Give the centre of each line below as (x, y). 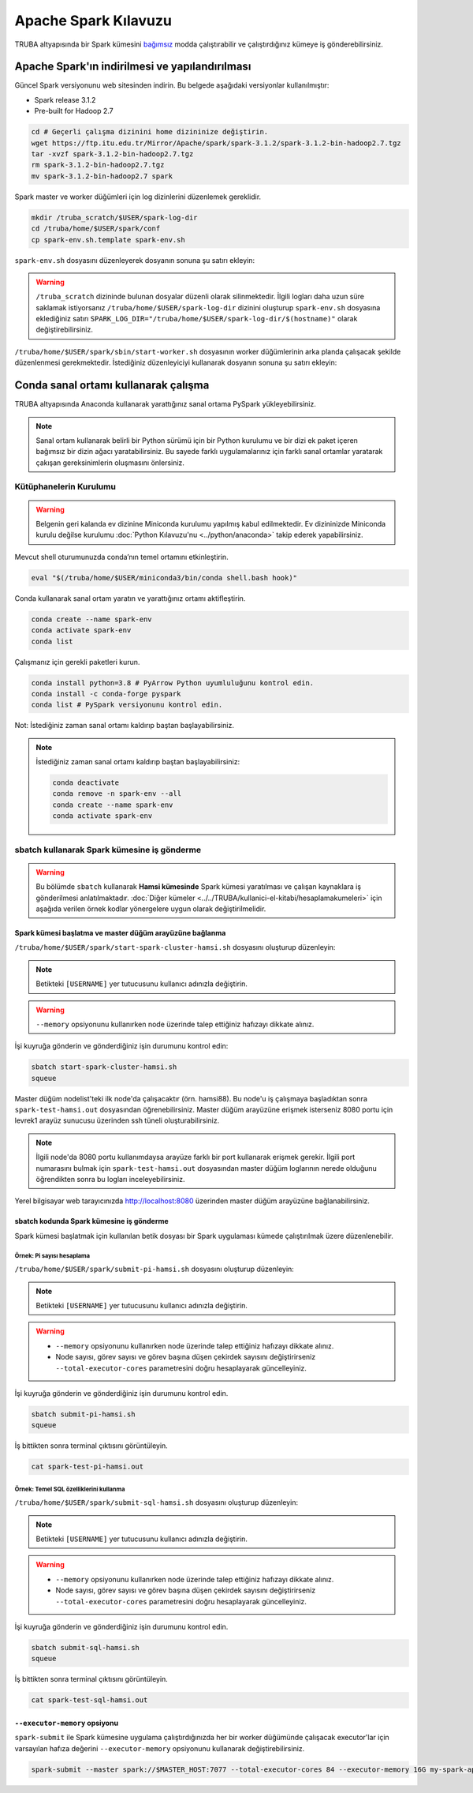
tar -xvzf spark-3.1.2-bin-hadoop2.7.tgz (112, 154)
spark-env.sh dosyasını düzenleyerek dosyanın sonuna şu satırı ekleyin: (135, 260)
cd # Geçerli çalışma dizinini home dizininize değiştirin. (150, 132)
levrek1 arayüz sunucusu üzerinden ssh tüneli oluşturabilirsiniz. (117, 1120)
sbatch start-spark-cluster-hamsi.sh (104, 1067)
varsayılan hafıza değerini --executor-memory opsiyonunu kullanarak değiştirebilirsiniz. (160, 1748)
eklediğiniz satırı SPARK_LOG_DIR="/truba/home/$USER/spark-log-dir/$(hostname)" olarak (197, 319)
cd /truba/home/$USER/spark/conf (96, 229)
